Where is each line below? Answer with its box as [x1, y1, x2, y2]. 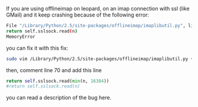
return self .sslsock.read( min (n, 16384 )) [6, 78, 110, 84]
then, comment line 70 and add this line [6, 66, 102, 73]
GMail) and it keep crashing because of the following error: [6, 11, 149, 18]
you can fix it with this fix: [6, 44, 68, 51]
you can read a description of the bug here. [6, 94, 112, 101]
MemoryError [6, 34, 35, 40]
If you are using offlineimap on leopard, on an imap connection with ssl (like [6, 5, 190, 12]
